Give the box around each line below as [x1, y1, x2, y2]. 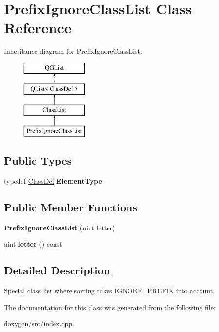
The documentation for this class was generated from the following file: [4, 302, 216, 312]
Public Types [4, 153, 72, 168]
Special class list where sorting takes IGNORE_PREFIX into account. [4, 286, 215, 296]
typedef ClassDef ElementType [4, 175, 102, 186]
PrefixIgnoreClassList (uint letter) [4, 222, 115, 232]
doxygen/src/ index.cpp [4, 318, 73, 329]
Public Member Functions [4, 199, 137, 214]
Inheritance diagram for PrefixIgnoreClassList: [4, 46, 142, 56]
